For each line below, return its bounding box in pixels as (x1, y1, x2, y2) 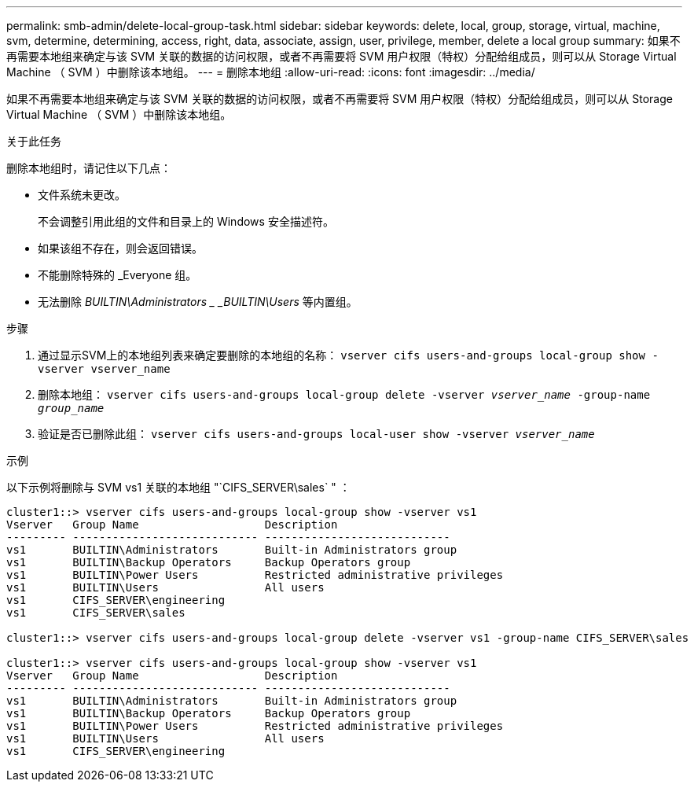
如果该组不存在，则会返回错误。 (38, 241, 203, 255)
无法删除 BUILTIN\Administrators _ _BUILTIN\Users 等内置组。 (38, 295, 358, 308)
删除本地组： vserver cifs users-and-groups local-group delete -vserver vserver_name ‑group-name (38, 388, 651, 401)
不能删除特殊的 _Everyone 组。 (38, 268, 197, 282)
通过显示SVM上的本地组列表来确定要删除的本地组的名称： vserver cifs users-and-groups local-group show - (38, 348, 659, 362)
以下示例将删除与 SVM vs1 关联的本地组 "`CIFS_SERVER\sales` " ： (6, 481, 351, 494)
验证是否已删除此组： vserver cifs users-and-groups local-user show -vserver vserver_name (38, 427, 595, 440)
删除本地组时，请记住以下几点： (6, 161, 171, 175)
